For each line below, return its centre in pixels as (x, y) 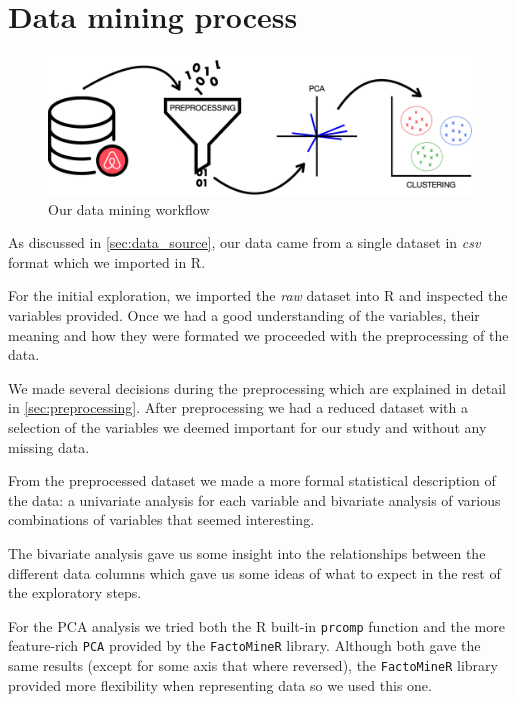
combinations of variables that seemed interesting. (161, 519)
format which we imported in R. (107, 261)
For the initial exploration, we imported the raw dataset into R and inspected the (258, 295)
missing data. (49, 446)
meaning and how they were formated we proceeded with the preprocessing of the (258, 334)
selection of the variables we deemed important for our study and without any (247, 427)
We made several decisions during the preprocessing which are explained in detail (257, 387)
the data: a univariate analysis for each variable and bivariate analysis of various (254, 499)
